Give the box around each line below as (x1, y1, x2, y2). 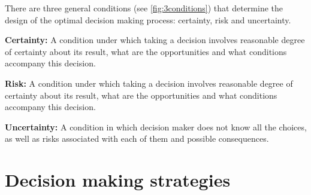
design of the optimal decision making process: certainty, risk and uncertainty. (5, 13, 291, 26)
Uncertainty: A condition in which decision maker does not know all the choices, (5, 120, 307, 133)
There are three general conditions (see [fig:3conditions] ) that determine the (5, 2, 283, 14)
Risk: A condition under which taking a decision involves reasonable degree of (5, 77, 293, 89)
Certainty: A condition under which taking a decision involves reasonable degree (5, 33, 305, 46)
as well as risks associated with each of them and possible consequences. (5, 132, 269, 145)
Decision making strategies (5, 167, 231, 192)
